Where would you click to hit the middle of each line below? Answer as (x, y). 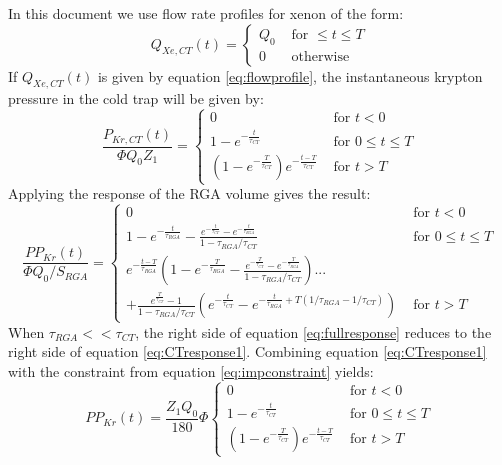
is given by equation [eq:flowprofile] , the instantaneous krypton (290, 75)
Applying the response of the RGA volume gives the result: (189, 193)
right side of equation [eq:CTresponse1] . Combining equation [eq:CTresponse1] (247, 351)
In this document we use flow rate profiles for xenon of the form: (206, 13)
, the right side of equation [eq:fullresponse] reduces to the (313, 331)
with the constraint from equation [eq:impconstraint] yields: (191, 370)
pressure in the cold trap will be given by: (136, 98)
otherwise (320, 57)
